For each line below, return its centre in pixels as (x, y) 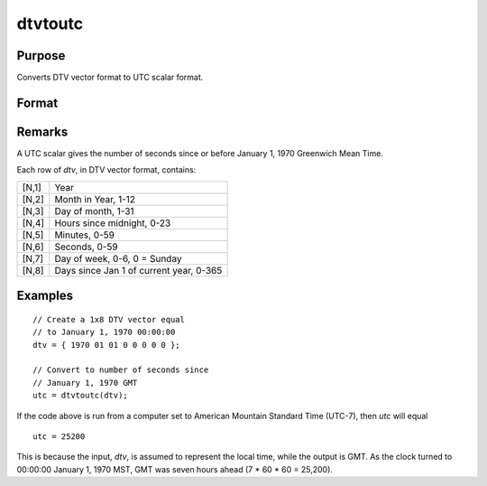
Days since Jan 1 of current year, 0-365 (138, 270)
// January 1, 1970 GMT (85, 383)
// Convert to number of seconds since (121, 370)
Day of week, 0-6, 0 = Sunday (118, 258)
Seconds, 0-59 (86, 247)
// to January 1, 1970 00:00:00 (104, 332)
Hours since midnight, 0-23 (113, 223)
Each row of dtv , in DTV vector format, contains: (106, 170)
